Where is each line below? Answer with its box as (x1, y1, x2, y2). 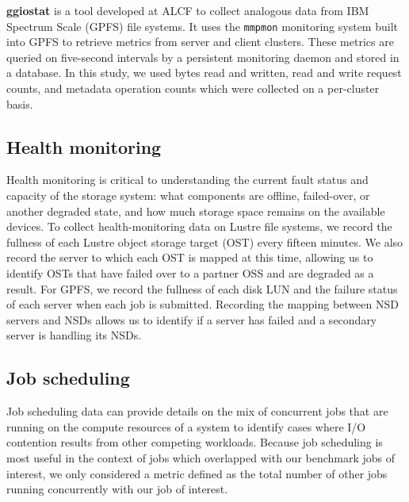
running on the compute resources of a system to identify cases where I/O (6, 418, 366, 435)
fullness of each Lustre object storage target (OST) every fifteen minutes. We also (6, 233, 403, 250)
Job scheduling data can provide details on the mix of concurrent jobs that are (6, 403, 388, 420)
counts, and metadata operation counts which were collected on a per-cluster (6, 80, 380, 97)
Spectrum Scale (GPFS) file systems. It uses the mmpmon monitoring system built (6, 17, 398, 34)
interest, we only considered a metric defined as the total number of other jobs (6, 465, 388, 481)
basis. (6, 95, 33, 112)
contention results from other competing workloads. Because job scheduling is (6, 434, 383, 450)
